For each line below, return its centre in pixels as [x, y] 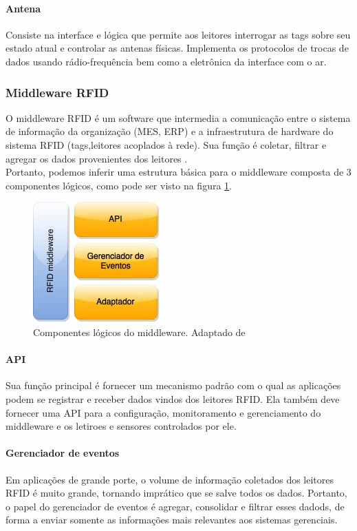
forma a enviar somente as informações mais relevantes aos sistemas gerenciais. [172, 520]
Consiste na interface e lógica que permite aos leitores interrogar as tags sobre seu [178, 34]
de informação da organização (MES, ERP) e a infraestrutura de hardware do [170, 131]
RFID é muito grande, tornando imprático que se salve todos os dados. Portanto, [176, 493]
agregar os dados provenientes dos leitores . [97, 158]
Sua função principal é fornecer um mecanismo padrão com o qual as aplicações [173, 385]
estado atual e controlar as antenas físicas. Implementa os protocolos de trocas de [177, 48]
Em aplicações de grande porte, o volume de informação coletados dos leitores [170, 479]
